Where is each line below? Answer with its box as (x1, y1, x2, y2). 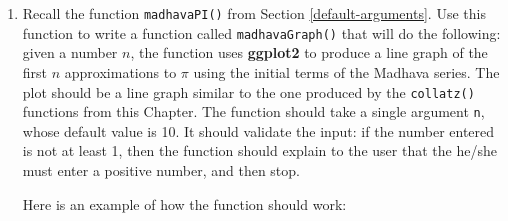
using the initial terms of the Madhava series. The (193, 61, 500, 82)
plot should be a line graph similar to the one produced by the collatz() (22, 81, 475, 102)
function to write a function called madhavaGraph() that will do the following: (22, 22, 501, 43)
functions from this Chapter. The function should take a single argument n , (22, 101, 485, 122)
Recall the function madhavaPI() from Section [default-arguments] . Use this (22, 3, 486, 23)
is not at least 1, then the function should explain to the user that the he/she (22, 140, 497, 161)
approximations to (64, 61, 177, 82)
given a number (22, 42, 118, 63)
